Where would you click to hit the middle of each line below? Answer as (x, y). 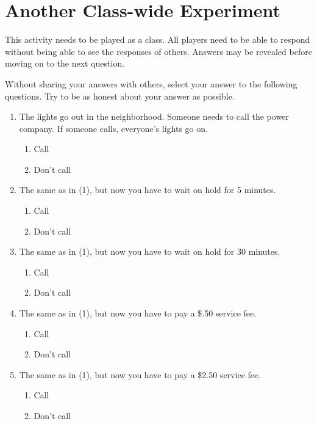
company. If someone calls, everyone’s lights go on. (113, 128)
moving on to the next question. (65, 63)
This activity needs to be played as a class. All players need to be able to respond (158, 39)
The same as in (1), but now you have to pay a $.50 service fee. (138, 313)
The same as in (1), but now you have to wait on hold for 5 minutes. (148, 190)
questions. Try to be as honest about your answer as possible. (120, 96)
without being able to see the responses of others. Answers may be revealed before (158, 51)
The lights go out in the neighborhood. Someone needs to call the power (154, 116)
